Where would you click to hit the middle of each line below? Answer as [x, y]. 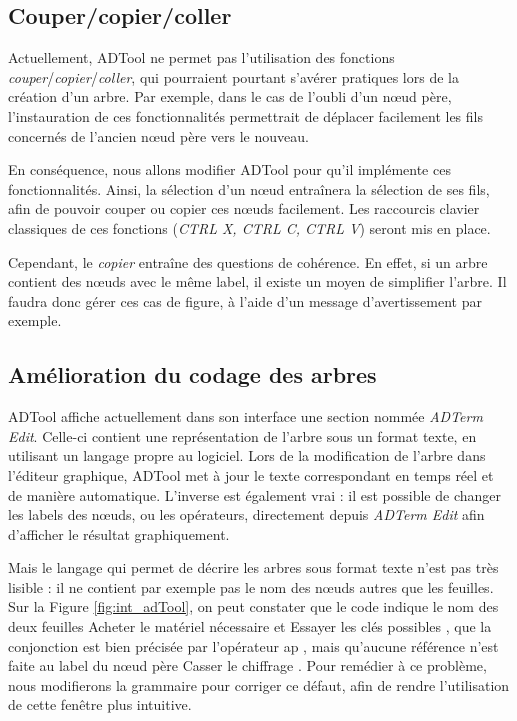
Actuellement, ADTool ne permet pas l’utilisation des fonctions [201, 57]
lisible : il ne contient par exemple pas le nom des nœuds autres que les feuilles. [251, 586]
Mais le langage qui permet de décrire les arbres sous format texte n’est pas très [253, 567]
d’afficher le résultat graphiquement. [119, 533]
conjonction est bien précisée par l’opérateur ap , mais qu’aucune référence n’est [253, 645]
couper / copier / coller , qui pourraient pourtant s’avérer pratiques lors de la [233, 76]
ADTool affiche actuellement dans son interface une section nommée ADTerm [245, 416]
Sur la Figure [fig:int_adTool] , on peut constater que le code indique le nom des [253, 606]
